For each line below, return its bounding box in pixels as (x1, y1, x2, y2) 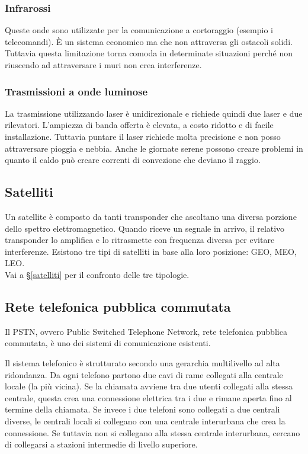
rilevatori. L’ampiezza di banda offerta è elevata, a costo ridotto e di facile (5, 119, 274, 131)
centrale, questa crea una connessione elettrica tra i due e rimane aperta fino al (5, 391, 292, 404)
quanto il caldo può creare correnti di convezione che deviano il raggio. (5, 154, 261, 166)
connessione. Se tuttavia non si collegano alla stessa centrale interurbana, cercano (5, 426, 300, 439)
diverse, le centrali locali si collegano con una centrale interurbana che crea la (5, 414, 285, 427)
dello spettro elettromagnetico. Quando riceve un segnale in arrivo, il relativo (5, 222, 285, 234)
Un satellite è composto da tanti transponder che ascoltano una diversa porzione (5, 210, 297, 222)
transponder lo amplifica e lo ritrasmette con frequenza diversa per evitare (5, 234, 275, 246)
